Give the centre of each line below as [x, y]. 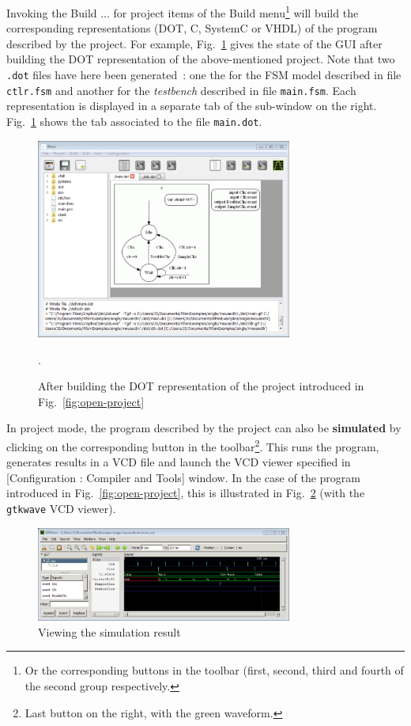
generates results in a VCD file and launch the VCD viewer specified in [179, 462]
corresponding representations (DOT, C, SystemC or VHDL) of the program [192, 28]
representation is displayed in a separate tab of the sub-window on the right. [192, 106]
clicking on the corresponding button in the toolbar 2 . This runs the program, [193, 445]
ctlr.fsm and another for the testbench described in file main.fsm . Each [181, 90]
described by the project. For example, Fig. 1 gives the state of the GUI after [194, 43]
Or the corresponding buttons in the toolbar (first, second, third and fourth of [214, 670]
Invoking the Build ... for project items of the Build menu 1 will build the [183, 11]
